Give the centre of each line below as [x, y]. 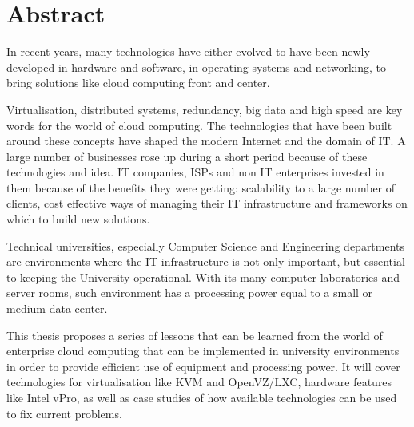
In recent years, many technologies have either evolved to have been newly [188, 51]
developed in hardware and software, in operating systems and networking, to [196, 67]
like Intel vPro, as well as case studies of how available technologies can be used [202, 397]
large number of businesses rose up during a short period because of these [187, 156]
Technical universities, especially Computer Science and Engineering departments [206, 245]
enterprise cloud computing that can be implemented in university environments [203, 351]
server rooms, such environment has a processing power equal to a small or [190, 293]
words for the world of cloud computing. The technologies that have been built [199, 125]
